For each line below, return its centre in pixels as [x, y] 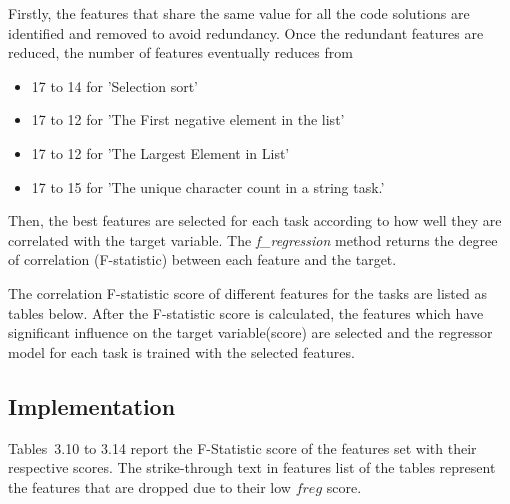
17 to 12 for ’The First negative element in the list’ [188, 119]
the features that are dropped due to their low [149, 486]
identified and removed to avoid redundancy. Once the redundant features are [246, 32]
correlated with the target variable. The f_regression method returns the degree [253, 239]
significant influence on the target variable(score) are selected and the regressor [250, 332]
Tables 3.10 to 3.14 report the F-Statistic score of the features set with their [242, 447]
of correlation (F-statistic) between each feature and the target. [202, 259]
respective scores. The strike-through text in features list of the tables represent [252, 467]
